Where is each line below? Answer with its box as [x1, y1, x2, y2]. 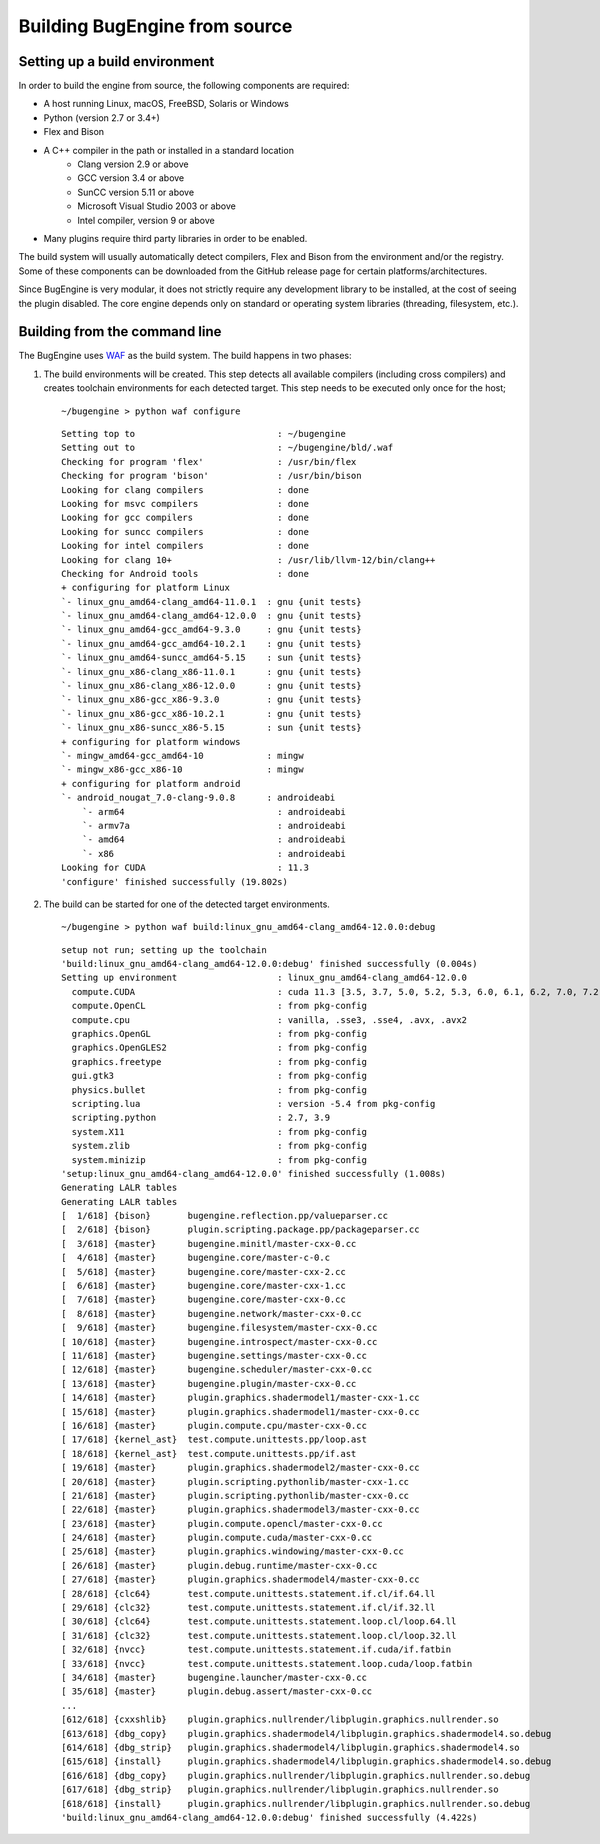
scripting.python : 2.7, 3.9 [71, 1112, 330, 1124]
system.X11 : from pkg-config [71, 1126, 367, 1137]
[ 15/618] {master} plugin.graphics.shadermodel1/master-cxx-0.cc [61, 1406, 420, 1417]
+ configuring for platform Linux [61, 582, 230, 594]
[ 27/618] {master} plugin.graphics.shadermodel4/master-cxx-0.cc [61, 1574, 420, 1585]
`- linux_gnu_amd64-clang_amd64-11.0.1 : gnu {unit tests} [61, 596, 362, 607]
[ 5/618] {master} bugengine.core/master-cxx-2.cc [61, 1266, 347, 1277]
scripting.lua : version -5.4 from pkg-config [71, 1098, 436, 1109]
